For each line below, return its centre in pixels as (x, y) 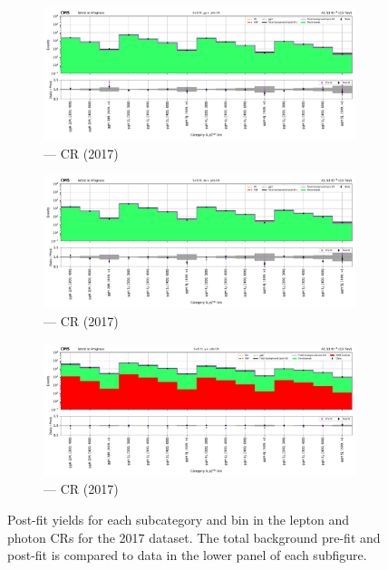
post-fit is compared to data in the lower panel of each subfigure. (187, 555)
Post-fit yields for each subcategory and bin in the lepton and (178, 519)
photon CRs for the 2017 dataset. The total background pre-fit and (194, 537)
